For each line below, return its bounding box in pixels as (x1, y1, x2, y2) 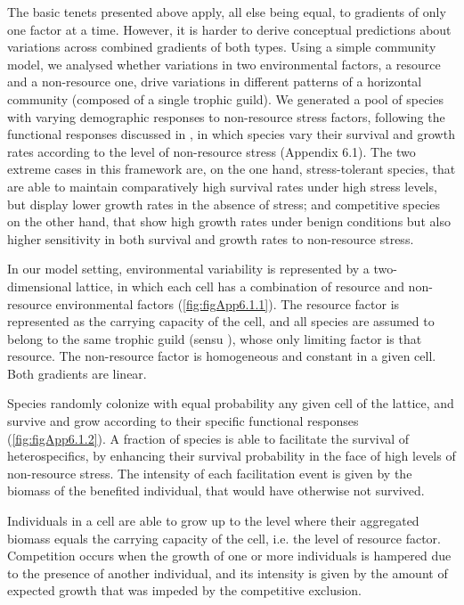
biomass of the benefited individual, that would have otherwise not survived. (7, 481, 425, 500)
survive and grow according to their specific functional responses (7, 412, 359, 430)
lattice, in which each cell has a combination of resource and (76, 276, 404, 295)
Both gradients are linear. (7, 364, 147, 382)
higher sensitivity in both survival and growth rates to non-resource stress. (7, 229, 414, 248)
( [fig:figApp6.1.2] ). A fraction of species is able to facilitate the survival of (7, 429, 410, 447)
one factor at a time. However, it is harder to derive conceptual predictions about (7, 20, 452, 38)
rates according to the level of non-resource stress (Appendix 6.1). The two (7, 142, 416, 160)
